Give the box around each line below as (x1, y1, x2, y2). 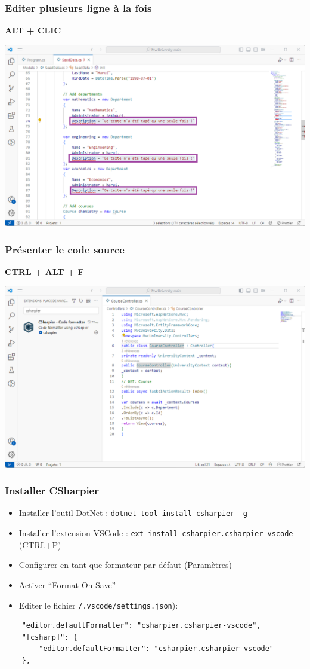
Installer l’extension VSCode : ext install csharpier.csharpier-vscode (18, 527, 293, 539)
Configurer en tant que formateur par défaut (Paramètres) (18, 558, 232, 571)
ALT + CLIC (5, 24, 61, 36)
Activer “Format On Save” (18, 578, 116, 591)
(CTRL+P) (18, 538, 61, 551)
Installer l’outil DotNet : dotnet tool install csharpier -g (18, 506, 247, 519)
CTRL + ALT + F (5, 265, 84, 277)
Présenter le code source (5, 242, 125, 256)
